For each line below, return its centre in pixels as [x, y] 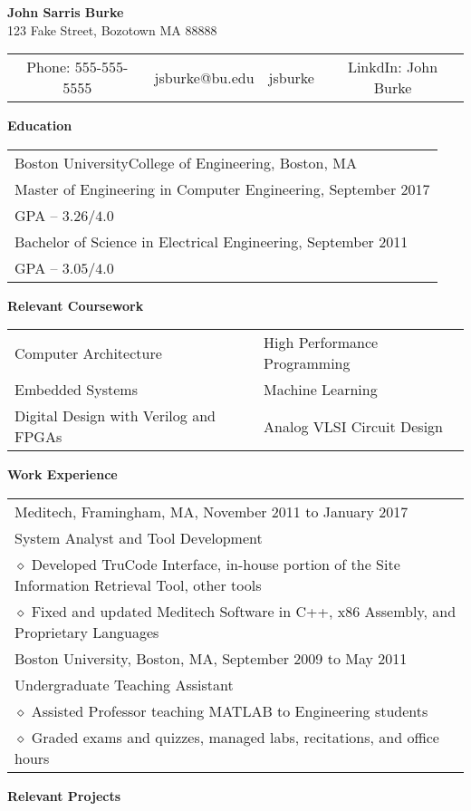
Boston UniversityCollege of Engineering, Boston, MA [186, 162]
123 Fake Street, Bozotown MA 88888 [112, 29]
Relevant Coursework [76, 305]
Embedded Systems [76, 390]
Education [40, 126]
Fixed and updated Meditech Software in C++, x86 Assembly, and [244, 611]
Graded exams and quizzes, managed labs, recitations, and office [235, 737]
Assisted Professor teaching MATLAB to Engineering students [230, 710]
